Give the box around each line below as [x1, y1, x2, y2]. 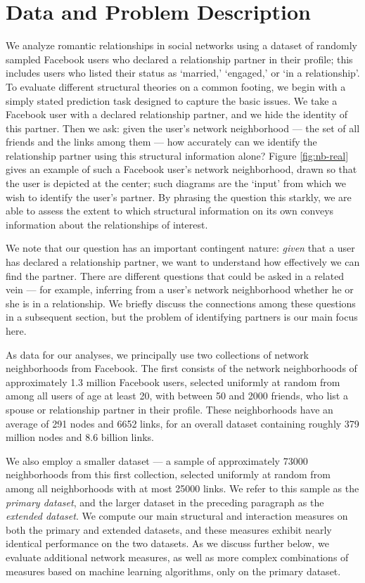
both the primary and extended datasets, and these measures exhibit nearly [6, 522, 332, 537]
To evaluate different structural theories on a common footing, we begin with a [6, 79, 346, 94]
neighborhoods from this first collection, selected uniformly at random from [6, 467, 331, 482]
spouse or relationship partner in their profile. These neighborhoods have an [6, 402, 333, 416]
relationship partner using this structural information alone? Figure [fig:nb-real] [6, 148, 349, 162]
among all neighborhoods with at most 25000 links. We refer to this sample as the [6, 480, 359, 495]
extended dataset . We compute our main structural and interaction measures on [6, 508, 348, 523]
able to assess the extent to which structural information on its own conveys [6, 203, 334, 218]
